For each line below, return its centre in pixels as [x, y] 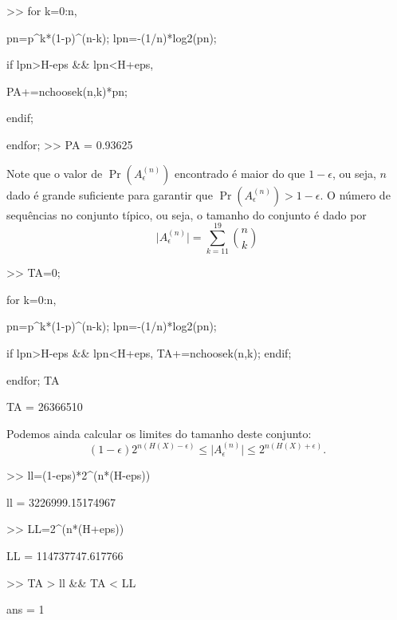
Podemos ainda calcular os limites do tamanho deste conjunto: [159, 433]
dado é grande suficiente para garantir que [110, 194]
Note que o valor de [55, 173]
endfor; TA [33, 379]
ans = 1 [26, 609]
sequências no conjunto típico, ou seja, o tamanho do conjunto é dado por [187, 214]
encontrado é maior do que [240, 173]
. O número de [355, 194]
